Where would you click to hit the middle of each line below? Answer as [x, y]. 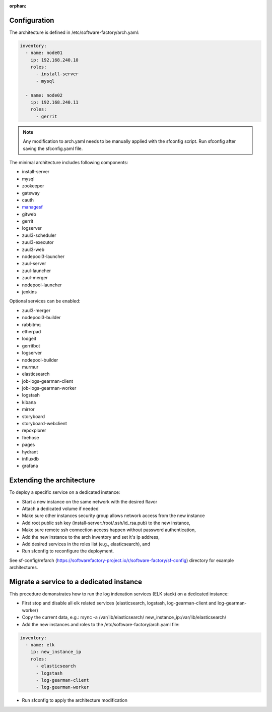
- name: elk [40, 645]
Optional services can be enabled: [45, 301]
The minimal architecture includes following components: [69, 162]
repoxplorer [34, 430]
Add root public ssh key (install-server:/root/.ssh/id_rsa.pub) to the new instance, [106, 523]
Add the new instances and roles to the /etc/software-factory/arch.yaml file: [101, 624]
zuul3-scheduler [39, 235]
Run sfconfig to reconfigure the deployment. [68, 551]
